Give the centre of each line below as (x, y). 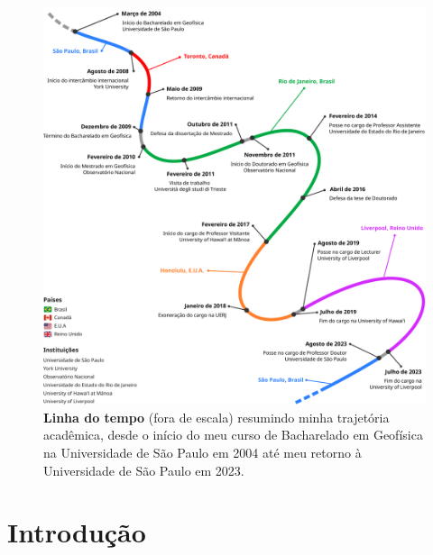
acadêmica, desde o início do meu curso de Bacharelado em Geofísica (233, 435)
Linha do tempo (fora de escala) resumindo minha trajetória (216, 417)
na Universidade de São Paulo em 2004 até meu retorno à (203, 453)
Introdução (77, 532)
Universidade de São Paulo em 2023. (144, 470)
